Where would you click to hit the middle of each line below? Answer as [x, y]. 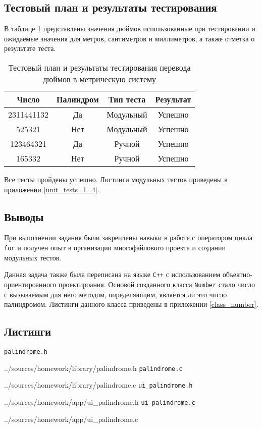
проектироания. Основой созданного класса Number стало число [157, 284]
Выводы [24, 216]
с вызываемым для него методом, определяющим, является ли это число [116, 294]
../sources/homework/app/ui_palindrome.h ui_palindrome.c [100, 402]
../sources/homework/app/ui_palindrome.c [71, 419]
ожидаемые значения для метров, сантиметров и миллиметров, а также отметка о [129, 38]
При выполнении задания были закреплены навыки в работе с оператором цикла [128, 237]
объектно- [237, 274]
